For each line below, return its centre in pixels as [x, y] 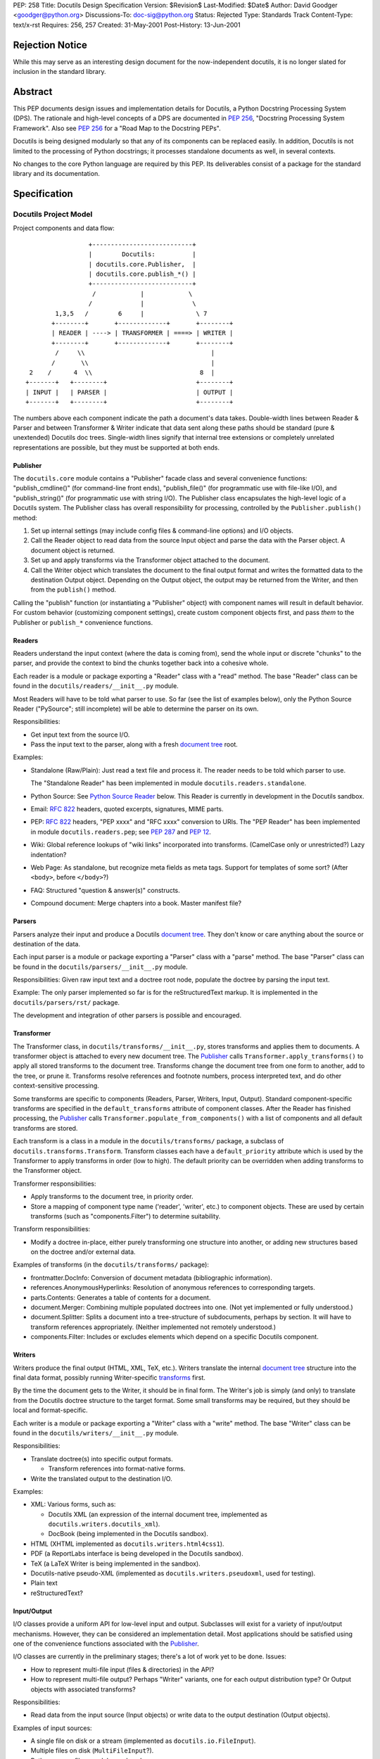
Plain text [44, 1583]
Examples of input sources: [52, 1728]
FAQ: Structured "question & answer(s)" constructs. [106, 890]
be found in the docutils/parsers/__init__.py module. [100, 967]
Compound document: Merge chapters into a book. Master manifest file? [136, 903]
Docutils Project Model [53, 215]
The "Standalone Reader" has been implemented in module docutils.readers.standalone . [169, 783]
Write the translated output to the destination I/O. [101, 1478]
